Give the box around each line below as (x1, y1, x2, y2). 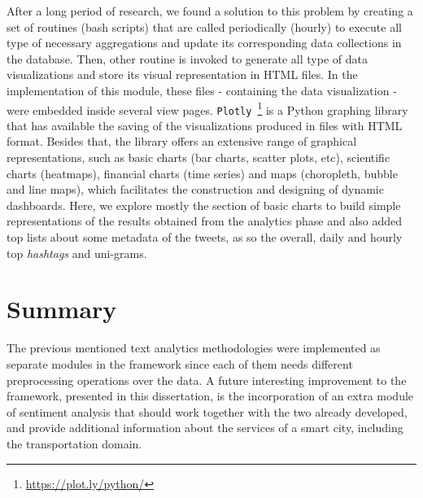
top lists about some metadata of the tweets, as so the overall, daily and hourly (7, 229, 403, 246)
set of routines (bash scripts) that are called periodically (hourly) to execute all (7, 18, 402, 35)
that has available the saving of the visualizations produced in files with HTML (7, 116, 403, 133)
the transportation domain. (7, 435, 142, 452)
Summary (7, 292, 117, 325)
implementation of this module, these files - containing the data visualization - (7, 81, 397, 98)
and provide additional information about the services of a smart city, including (7, 419, 403, 436)
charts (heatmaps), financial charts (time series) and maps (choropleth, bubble (7, 164, 398, 181)
